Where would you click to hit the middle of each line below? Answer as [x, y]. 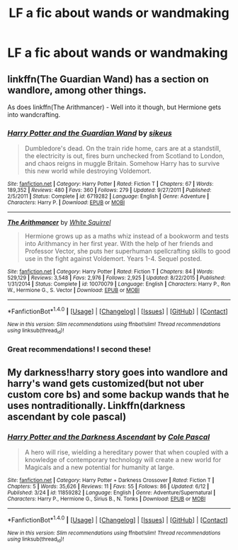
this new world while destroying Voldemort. [88, 171]
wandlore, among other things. [77, 90]
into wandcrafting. [34, 114]
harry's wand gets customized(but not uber [106, 383]
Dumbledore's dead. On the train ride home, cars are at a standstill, [123, 148]
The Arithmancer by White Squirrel [59, 223]
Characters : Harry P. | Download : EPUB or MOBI [66, 203]
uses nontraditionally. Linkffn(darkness [96, 405]
